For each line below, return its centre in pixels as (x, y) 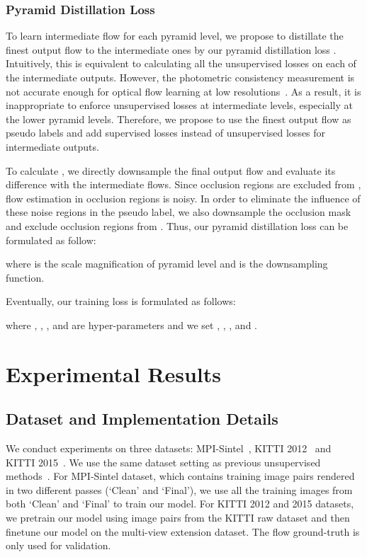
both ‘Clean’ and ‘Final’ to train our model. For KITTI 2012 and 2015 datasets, (180, 504)
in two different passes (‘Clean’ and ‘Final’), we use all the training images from (179, 489)
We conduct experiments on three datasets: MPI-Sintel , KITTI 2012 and (169, 448)
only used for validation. (58, 545)
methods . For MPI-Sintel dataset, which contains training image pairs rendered (180, 476)
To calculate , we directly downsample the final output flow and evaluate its (171, 170)
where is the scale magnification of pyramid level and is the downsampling (167, 264)
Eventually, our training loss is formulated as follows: (121, 301)
